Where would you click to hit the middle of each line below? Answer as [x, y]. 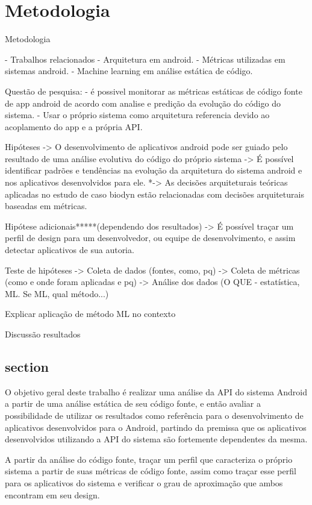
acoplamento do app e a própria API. [74, 126]
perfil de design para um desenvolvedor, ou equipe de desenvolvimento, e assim [150, 238]
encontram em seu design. [52, 494]
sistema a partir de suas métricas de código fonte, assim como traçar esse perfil [151, 471]
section [27, 366]
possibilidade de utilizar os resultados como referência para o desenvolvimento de [154, 415]
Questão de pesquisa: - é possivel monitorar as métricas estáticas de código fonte [154, 91]
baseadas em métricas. [46, 206]
